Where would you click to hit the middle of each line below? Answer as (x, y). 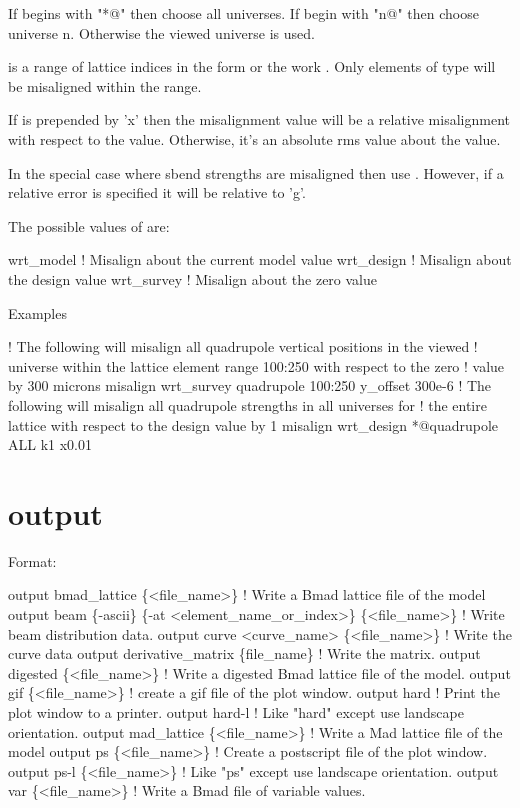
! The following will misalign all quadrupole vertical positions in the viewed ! (243, 346)
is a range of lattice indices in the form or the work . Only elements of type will (252, 66)
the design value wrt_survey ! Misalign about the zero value (193, 278)
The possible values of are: (89, 225)
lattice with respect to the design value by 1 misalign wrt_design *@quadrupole (253, 424)
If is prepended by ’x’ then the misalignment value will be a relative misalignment (259, 119)
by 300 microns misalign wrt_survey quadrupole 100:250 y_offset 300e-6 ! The (250, 385)
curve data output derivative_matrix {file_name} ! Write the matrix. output (244, 653)
